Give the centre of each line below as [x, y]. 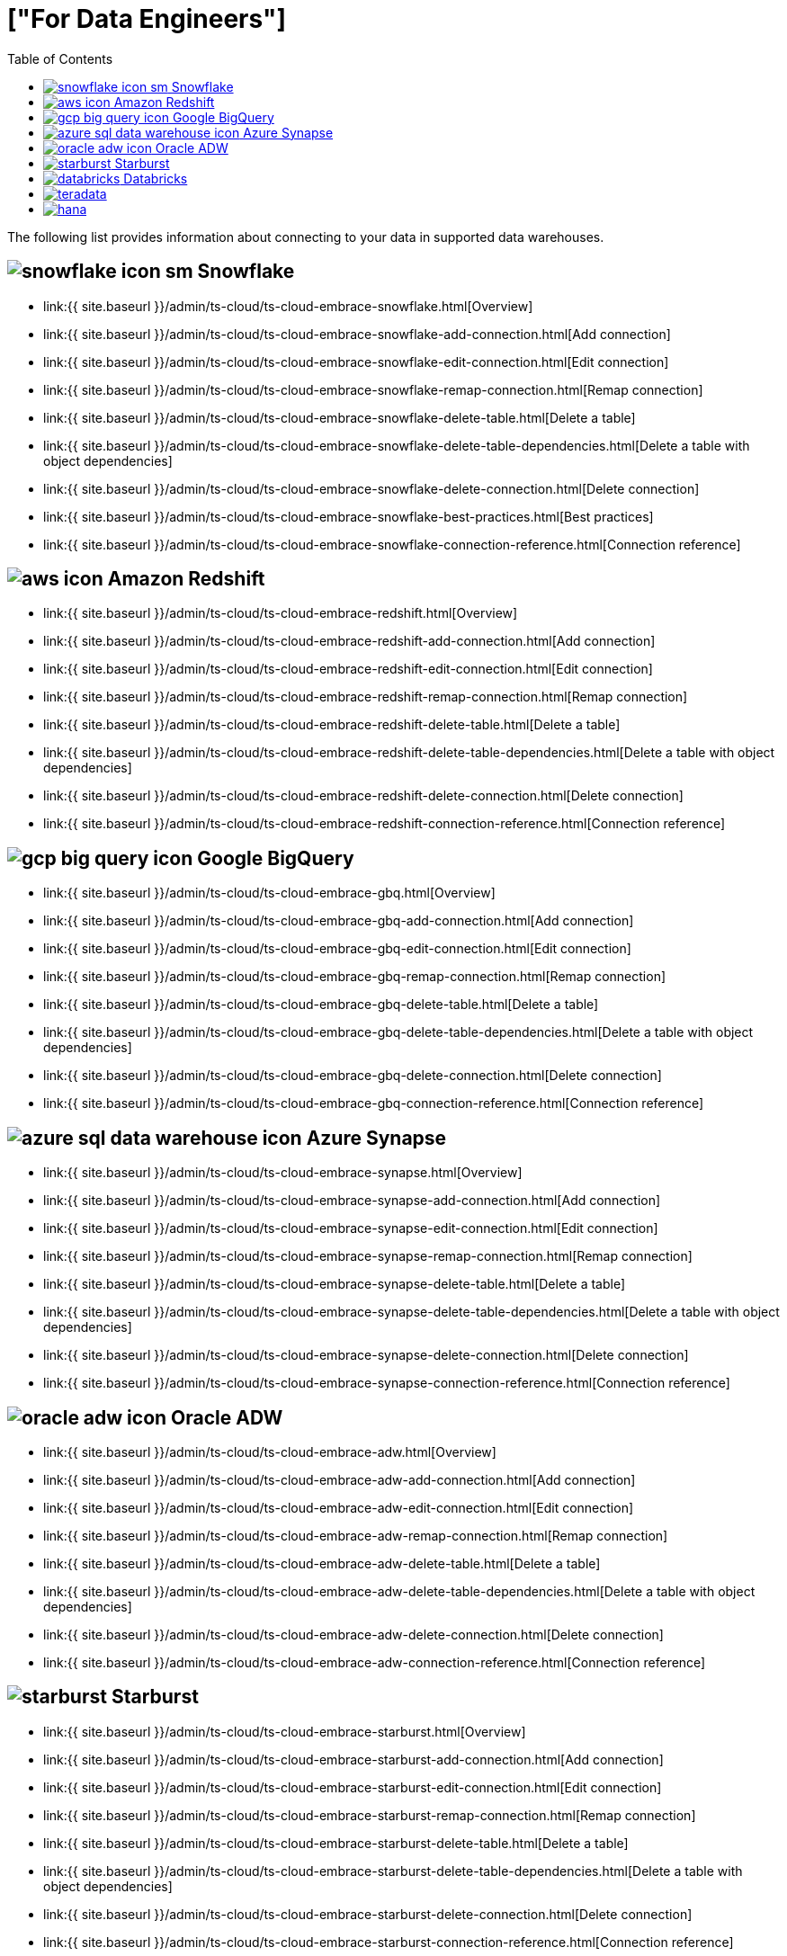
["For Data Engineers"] [147, 19]
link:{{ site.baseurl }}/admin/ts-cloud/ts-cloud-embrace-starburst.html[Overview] [285, 1731]
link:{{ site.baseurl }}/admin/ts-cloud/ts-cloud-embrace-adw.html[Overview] [270, 1451]
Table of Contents [60, 58]
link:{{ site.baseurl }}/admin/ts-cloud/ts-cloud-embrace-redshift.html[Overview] [281, 613]
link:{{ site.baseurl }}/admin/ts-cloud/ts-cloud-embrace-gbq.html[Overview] [269, 893]
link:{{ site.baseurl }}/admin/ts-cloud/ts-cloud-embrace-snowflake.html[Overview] [288, 306]
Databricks [156, 178]
